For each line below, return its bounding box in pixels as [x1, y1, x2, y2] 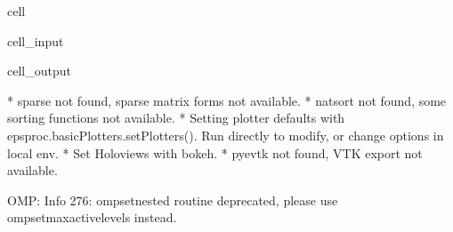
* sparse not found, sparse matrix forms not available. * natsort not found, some [7, 91, 447, 109]
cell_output [7, 61, 71, 80]
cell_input [7, 31, 64, 50]
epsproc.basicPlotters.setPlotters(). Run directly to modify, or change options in [7, 125, 444, 144]
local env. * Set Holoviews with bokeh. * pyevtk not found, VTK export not [7, 143, 423, 162]
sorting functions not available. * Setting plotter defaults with [7, 108, 345, 127]
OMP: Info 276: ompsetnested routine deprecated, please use [7, 190, 338, 209]
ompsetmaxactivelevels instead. [7, 208, 177, 227]
